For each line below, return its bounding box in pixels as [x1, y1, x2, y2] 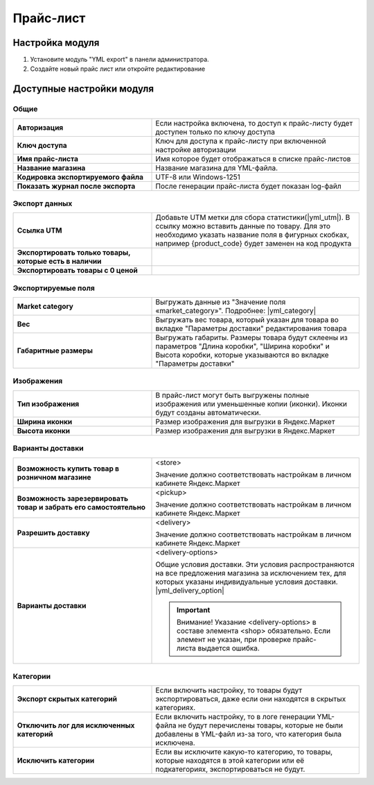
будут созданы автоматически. [155, 407, 261, 417]
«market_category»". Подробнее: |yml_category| [155, 306, 317, 316]
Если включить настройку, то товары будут [155, 686, 303, 695]
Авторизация [17, 122, 64, 132]
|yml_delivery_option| [155, 585, 224, 595]
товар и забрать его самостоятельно [17, 502, 145, 512]
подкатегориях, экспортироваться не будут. [155, 764, 305, 774]
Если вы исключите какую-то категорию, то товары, [155, 747, 333, 757]
